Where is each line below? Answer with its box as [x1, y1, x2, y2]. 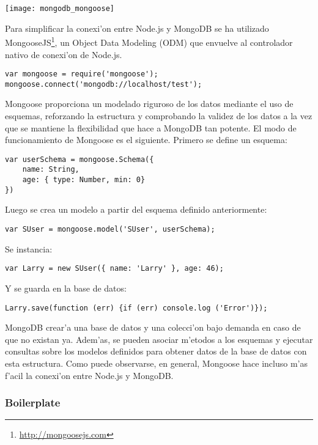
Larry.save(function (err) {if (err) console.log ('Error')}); [5, 303, 268, 312]
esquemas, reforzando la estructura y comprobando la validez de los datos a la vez [5, 109, 312, 122]
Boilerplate [5, 395, 61, 410]
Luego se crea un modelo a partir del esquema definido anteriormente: [5, 203, 267, 216]
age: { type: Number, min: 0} [22, 175, 146, 185]
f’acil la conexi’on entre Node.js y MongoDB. [5, 369, 174, 381]
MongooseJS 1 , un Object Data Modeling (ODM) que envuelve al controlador [5, 34, 293, 48]
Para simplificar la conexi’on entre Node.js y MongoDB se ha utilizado [5, 21, 269, 34]
